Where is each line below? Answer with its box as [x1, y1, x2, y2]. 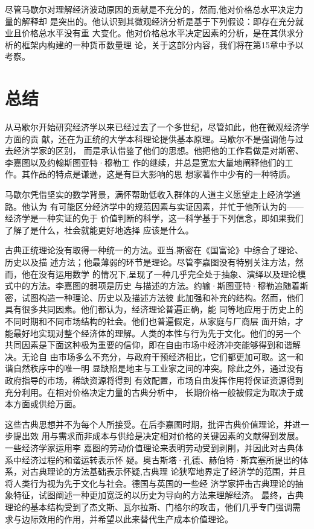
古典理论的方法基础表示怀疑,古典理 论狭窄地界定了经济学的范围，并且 [30, 465, 306, 478]
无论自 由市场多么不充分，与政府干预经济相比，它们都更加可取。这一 [21, 350, 295, 363]
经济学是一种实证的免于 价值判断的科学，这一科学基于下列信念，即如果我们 [5, 212, 304, 224]
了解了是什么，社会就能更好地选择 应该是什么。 [5, 223, 194, 236]
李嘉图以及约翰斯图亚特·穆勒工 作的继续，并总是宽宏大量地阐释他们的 [5, 156, 285, 168]
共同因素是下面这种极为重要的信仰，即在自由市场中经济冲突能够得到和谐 [5, 338, 292, 351]
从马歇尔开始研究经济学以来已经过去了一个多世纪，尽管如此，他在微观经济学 [5, 121, 309, 133]
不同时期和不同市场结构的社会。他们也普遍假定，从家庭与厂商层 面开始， [5, 315, 295, 327]
